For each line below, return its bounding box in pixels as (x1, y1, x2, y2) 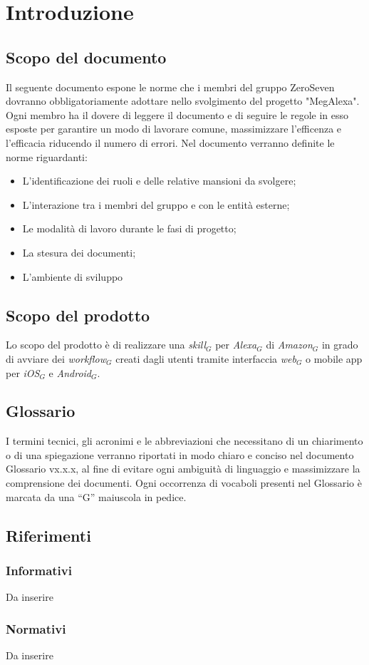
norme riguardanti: (6, 149, 88, 164)
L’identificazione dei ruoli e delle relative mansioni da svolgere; (22, 173, 296, 188)
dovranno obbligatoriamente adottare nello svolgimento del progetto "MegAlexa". (6, 93, 360, 108)
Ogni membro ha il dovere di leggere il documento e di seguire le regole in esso (6, 107, 349, 122)
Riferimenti (6, 524, 91, 546)
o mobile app (306, 351, 363, 366)
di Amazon (266, 337, 313, 352)
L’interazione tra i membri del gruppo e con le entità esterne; (22, 197, 290, 212)
